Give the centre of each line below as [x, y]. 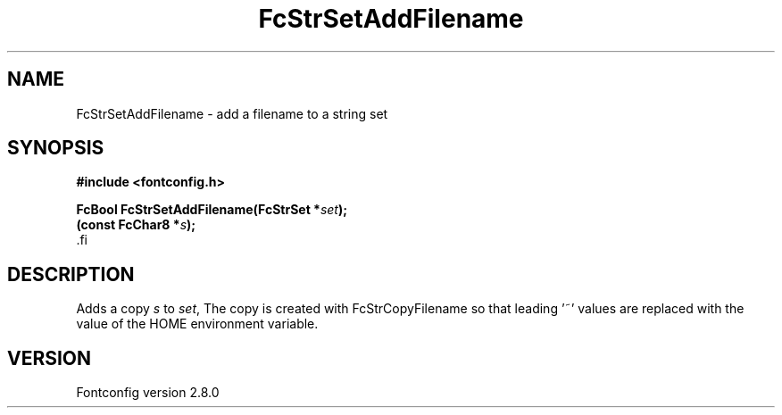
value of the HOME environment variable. [197, 324]
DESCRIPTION [71, 274]
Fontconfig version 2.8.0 [148, 393]
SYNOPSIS [56, 148]
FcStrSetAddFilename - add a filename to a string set [232, 113]
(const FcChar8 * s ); [136, 225]
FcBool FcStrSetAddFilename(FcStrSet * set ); [212, 210]
